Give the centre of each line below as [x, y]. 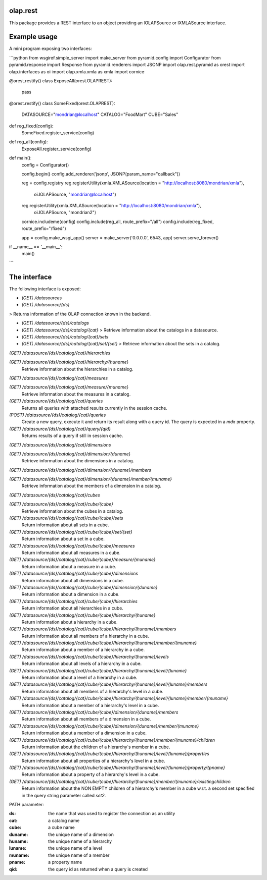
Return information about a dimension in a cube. [70, 594]
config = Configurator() [45, 165]
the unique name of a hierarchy [80, 841]
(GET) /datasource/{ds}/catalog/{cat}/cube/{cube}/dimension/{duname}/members [94, 712]
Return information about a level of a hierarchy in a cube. [79, 678]
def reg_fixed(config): [31, 126]
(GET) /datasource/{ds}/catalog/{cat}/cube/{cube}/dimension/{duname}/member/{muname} [104, 726]
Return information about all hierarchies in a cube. [72, 608]
